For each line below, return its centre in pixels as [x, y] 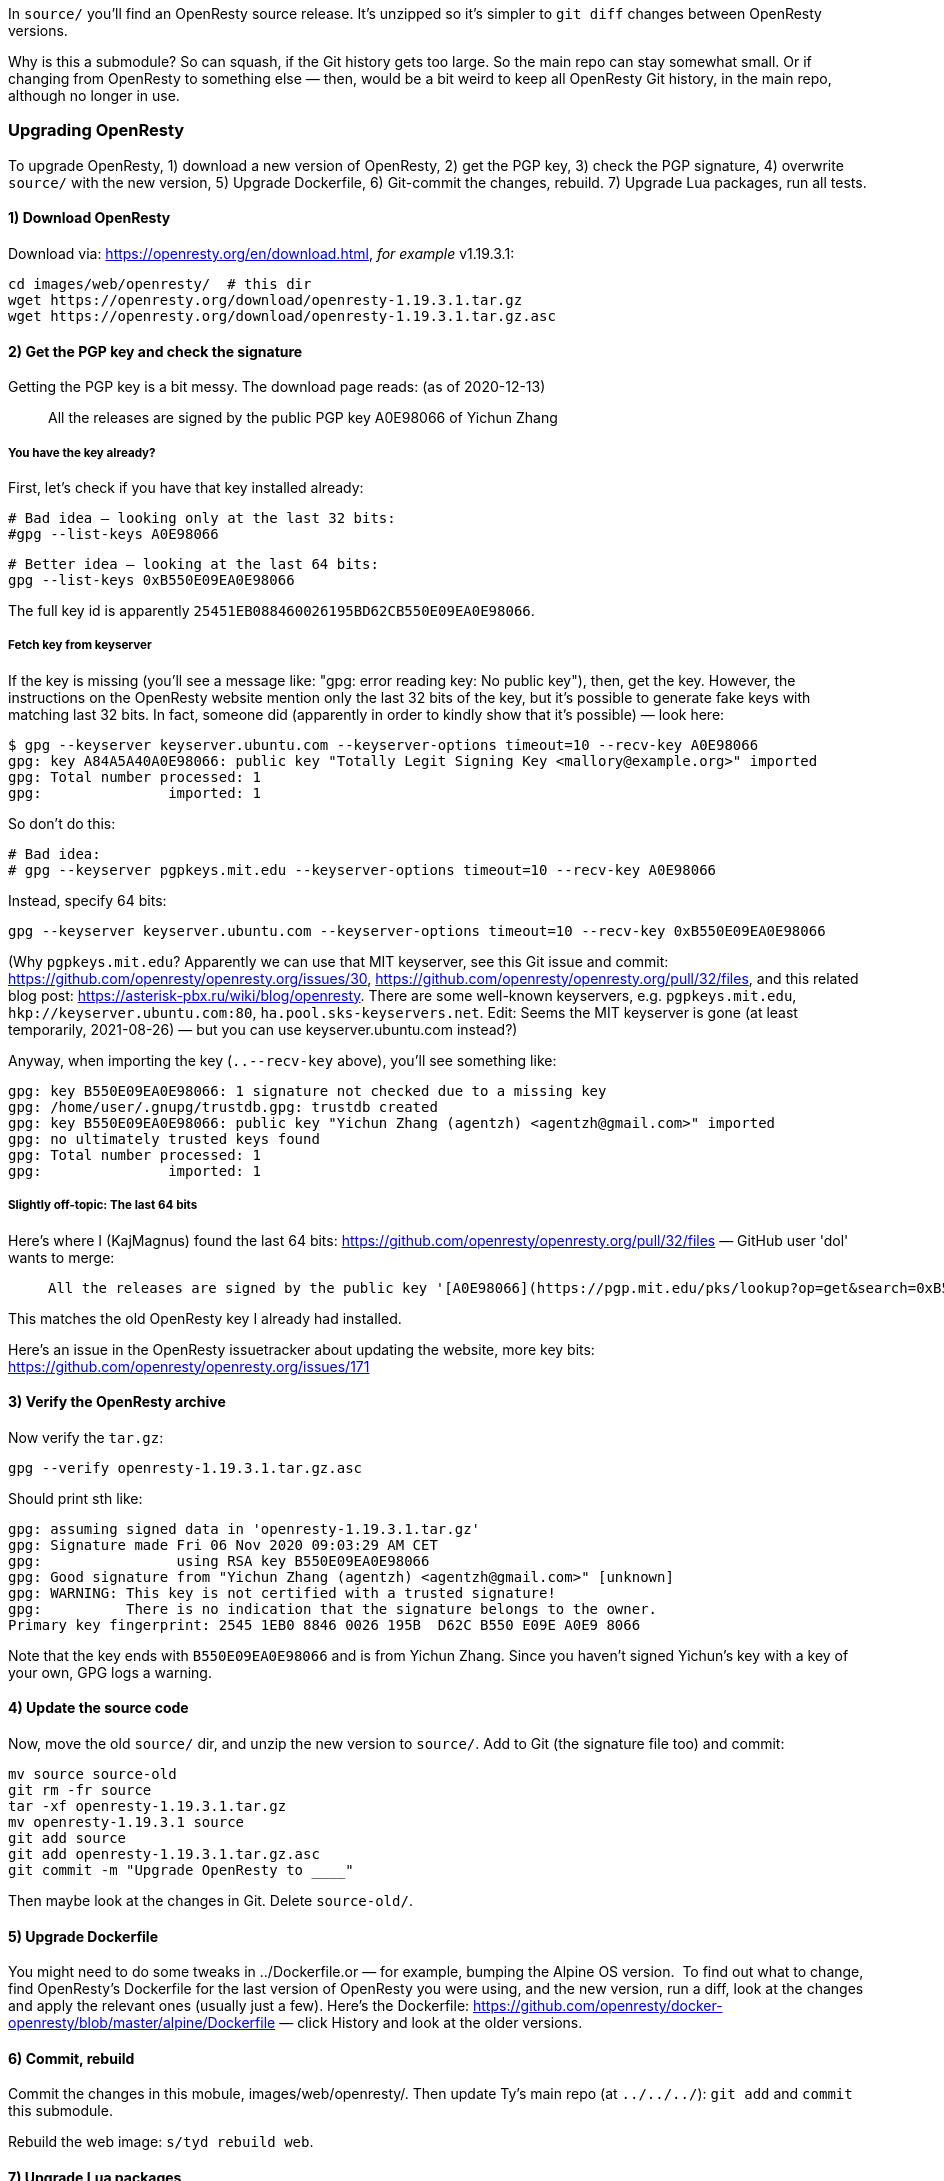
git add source [67, 1837]
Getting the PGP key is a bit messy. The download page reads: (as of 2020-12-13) [277, 387]
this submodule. [60, 2111]
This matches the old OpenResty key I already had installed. [205, 1318]
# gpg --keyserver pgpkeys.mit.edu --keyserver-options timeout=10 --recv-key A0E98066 [362, 869]
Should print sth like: [75, 1498]
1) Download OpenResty [89, 218]
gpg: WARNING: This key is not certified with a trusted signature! [282, 1592]
